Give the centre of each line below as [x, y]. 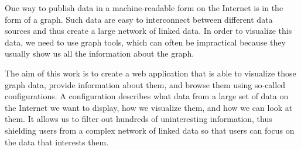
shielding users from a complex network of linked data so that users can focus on [150, 130]
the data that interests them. [57, 142]
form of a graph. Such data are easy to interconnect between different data [139, 19]
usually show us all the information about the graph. [100, 53]
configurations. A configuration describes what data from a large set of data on [147, 96]
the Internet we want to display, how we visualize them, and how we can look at [149, 107]
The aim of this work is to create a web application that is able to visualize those [150, 73]
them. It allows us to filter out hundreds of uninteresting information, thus [138, 119]
